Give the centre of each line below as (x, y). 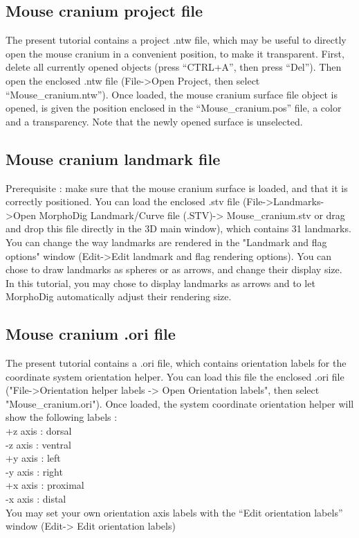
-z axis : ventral (38, 444)
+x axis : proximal (45, 485)
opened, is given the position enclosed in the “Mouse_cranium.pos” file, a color (174, 108)
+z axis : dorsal (39, 431)
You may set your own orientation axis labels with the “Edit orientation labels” (174, 512)
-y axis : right (34, 471)
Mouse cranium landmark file (113, 158)
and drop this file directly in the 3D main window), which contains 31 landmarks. (178, 228)
